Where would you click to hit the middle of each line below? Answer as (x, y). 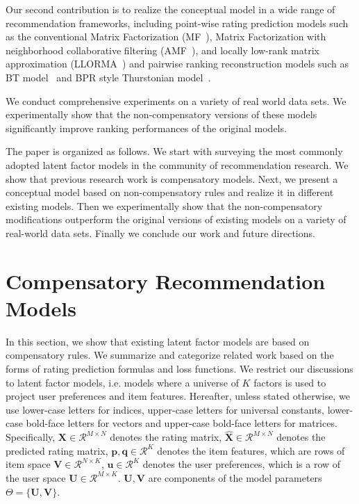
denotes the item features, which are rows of (251, 450)
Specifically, (31, 437)
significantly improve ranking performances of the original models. (146, 128)
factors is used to (290, 382)
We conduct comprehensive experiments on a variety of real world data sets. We (176, 100)
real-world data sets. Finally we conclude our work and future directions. (160, 233)
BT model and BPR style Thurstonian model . (108, 77)
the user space (36, 477)
